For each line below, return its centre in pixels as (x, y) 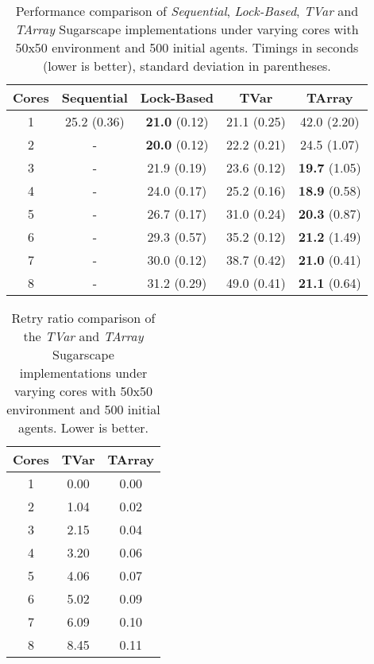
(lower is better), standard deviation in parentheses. (187, 66)
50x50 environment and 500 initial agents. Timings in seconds (187, 47)
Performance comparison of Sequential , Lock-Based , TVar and (187, 11)
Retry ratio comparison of (83, 318)
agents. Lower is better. (83, 427)
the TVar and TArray (83, 336)
